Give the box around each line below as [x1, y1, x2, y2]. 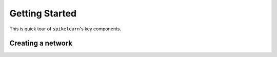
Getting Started [9, 8, 77, 19]
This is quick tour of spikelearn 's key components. [9, 26, 122, 32]
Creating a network [9, 39, 73, 48]
